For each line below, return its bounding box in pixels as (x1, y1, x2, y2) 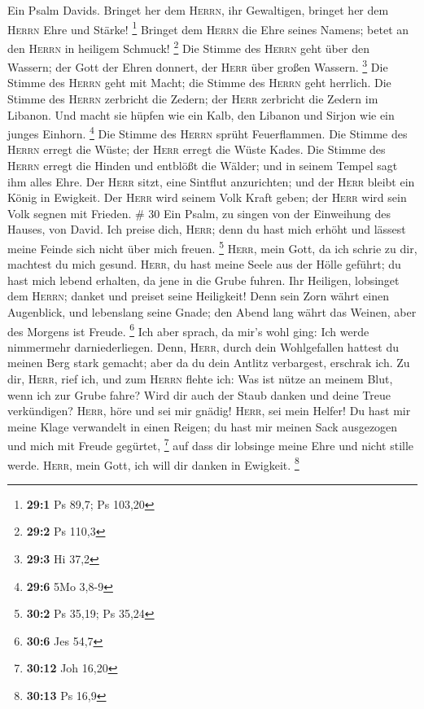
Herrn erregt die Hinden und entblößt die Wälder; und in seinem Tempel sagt (7, 156, 398, 173)
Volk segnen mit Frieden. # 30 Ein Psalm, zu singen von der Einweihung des (7, 204, 391, 221)
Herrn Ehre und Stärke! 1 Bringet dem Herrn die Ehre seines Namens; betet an (7, 18, 409, 37)
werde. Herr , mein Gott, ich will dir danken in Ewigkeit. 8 (7, 453, 299, 473)
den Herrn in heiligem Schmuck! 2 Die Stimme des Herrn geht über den (7, 37, 369, 56)
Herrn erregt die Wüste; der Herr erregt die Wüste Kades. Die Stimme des (7, 141, 386, 158)
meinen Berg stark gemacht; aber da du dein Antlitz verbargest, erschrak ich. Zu (7, 354, 410, 371)
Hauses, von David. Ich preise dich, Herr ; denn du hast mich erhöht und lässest (7, 221, 406, 238)
